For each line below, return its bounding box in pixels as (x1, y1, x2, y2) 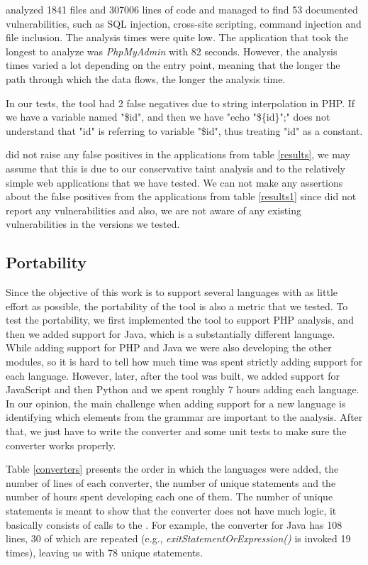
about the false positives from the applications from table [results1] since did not (6, 189, 357, 204)
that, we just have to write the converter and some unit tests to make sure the (6, 424, 347, 439)
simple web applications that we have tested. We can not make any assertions (6, 175, 343, 190)
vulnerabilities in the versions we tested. (6, 216, 180, 231)
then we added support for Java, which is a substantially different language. (6, 326, 335, 341)
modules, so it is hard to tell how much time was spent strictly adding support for (6, 354, 363, 369)
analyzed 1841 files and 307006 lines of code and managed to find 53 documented (6, 2, 358, 16)
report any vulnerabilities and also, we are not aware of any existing (6, 202, 301, 217)
